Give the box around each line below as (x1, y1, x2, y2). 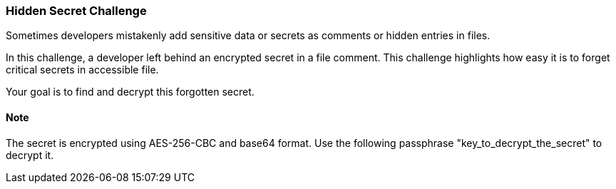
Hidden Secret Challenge (6, 4, 147, 18)
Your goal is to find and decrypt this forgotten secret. (6, 86, 255, 98)
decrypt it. (6, 148, 54, 161)
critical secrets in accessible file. (6, 63, 159, 76)
